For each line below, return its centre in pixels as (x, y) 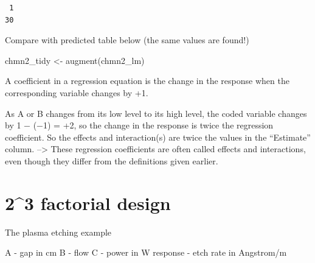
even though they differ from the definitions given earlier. (112, 160)
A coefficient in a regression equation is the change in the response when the (147, 81)
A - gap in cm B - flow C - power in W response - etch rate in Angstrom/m (146, 252)
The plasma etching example (58, 232)
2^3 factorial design (88, 202)
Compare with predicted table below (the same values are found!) (127, 40)
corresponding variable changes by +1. (77, 92)
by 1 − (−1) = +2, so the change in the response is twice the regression (139, 125)
